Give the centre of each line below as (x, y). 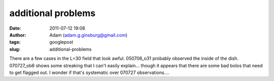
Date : (15, 28)
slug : (15, 49)
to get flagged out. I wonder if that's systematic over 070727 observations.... (89, 72)
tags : (15, 42)
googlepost (61, 42)
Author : (18, 35)
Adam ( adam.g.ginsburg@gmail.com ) (89, 35)
